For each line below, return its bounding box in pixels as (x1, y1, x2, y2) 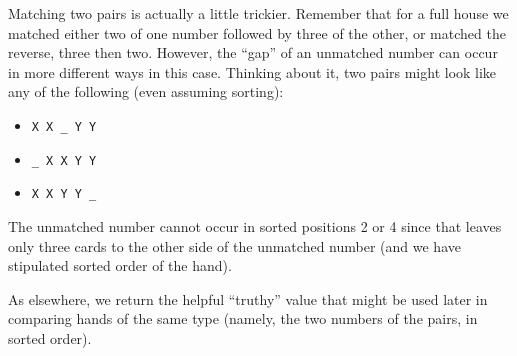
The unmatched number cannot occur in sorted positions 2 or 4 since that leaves (8, 215, 502, 236)
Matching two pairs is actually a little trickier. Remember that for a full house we (8, 3, 509, 23)
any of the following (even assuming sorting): (8, 81, 284, 102)
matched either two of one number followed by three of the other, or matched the (8, 22, 506, 43)
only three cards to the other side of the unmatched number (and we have (8, 235, 461, 256)
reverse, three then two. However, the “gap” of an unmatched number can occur (8, 42, 498, 63)
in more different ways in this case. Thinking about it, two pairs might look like (8, 61, 497, 82)
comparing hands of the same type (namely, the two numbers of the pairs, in (8, 308, 478, 329)
